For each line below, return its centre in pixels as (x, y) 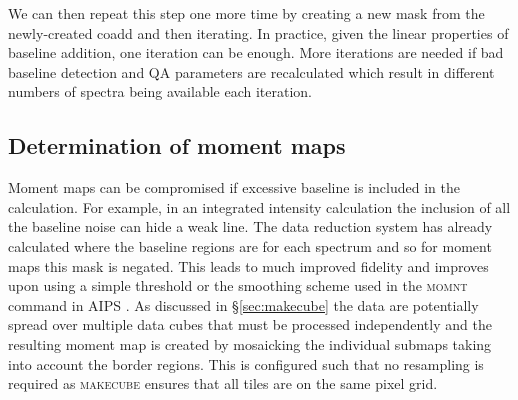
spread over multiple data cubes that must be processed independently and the (250, 324)
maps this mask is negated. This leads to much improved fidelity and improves (248, 265)
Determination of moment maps (177, 145)
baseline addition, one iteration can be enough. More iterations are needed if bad (256, 52)
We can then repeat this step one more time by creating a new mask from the (246, 13)
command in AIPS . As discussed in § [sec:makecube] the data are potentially (243, 304)
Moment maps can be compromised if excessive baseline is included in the (234, 187)
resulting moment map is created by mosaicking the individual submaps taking (250, 343)
